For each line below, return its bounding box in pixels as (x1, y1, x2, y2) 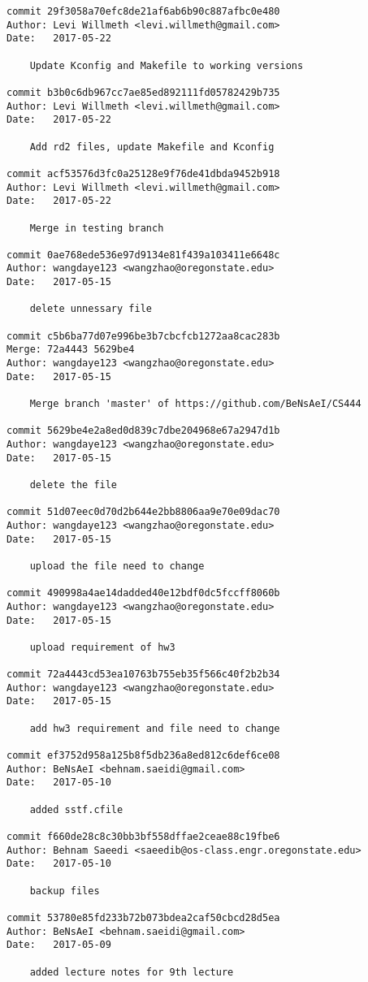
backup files (29, 885, 100, 897)
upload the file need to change (29, 560, 205, 572)
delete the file (29, 478, 118, 491)
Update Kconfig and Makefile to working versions (29, 59, 304, 71)
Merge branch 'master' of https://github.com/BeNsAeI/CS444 (29, 398, 362, 410)
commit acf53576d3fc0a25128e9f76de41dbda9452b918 (6, 167, 280, 180)
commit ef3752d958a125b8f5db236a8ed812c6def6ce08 (6, 750, 280, 762)
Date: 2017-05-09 (6, 939, 111, 951)
